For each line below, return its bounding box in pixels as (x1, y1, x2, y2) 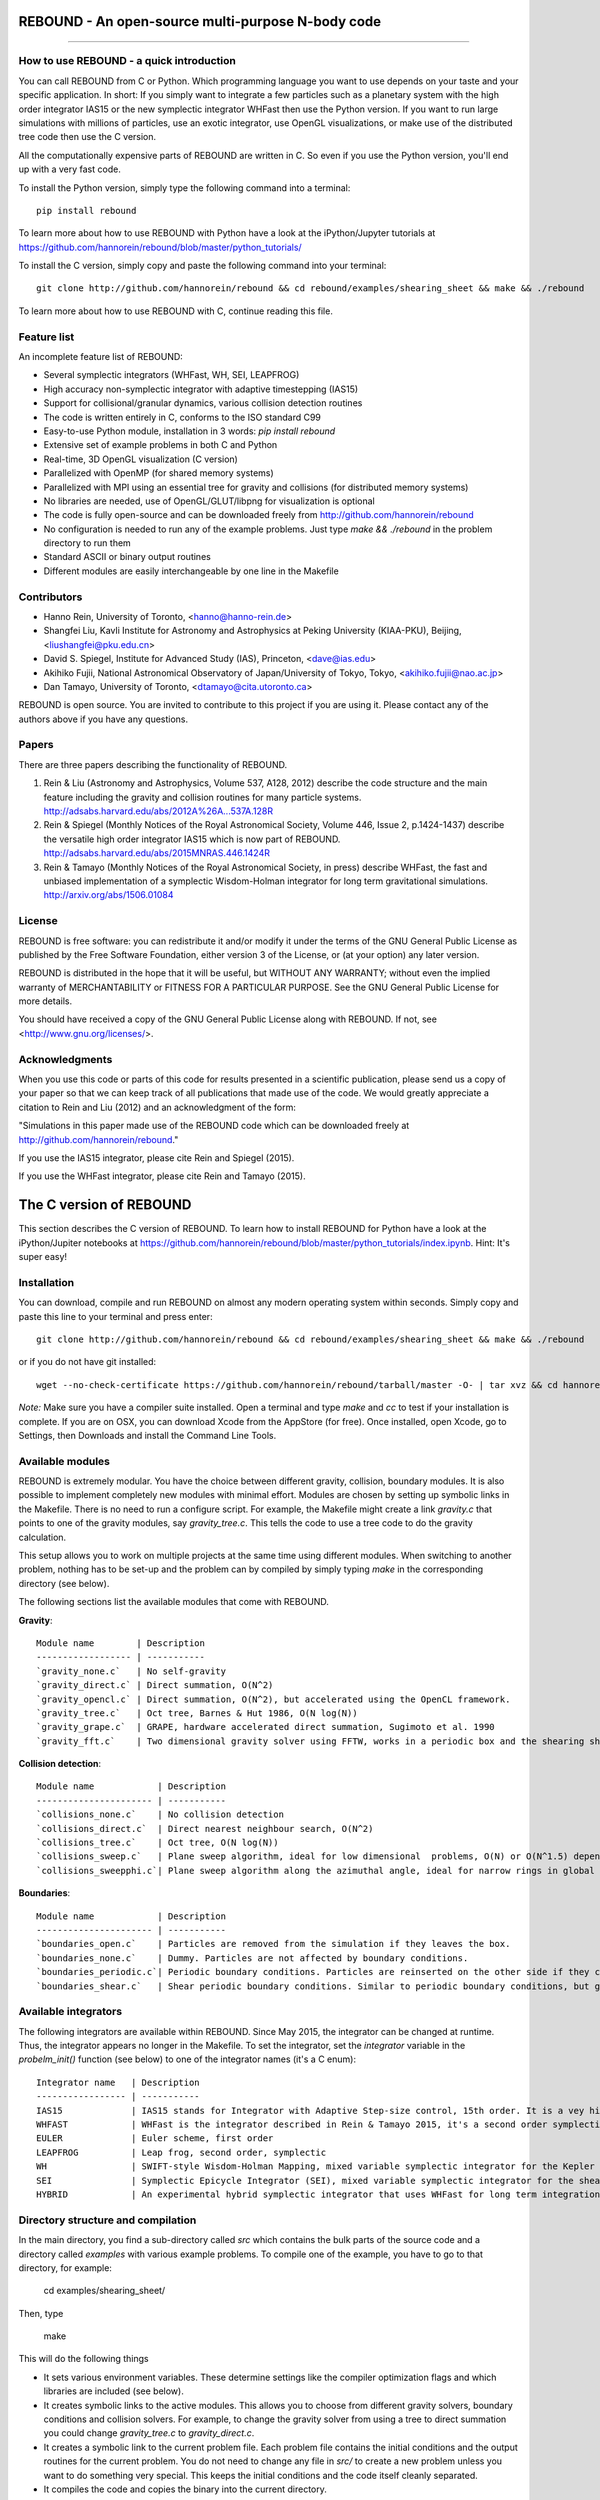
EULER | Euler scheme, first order (36, 2133, 274, 2144)
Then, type (18, 2307, 64, 2319)
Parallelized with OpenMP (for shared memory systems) (43, 467, 274, 479)
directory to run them (43, 537, 132, 549)
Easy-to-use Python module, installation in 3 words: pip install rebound (43, 425, 336, 437)
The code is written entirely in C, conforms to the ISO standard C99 (43, 411, 322, 423)
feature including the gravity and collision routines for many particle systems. (43, 791, 362, 803)
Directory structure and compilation (18, 2213, 197, 2227)
